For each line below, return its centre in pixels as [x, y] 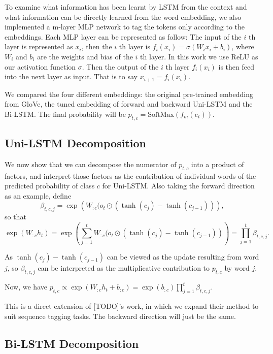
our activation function [40, 66]
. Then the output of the [120, 66]
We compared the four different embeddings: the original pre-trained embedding [129, 94]
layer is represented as [39, 46]
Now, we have [26, 287]
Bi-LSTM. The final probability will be [65, 114]
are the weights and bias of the [85, 56]
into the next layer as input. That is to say [71, 76]
